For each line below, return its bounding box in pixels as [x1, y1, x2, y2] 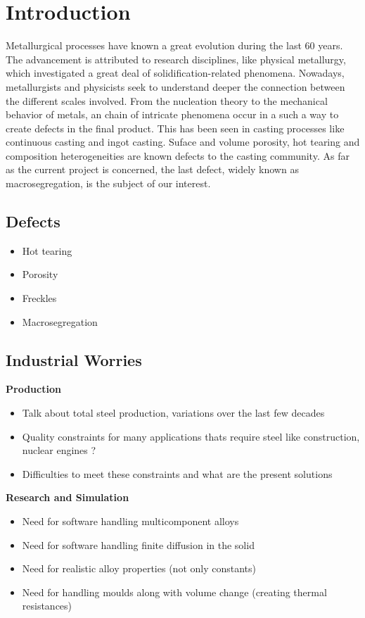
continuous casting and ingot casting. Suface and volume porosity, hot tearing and [6, 134, 360, 149]
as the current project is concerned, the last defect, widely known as [6, 162, 299, 177]
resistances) [22, 598, 72, 613]
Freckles [22, 291, 57, 305]
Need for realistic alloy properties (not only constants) [22, 561, 256, 576]
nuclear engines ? [22, 443, 96, 458]
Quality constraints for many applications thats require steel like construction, [22, 429, 360, 443]
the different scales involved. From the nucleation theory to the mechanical [6, 93, 328, 108]
